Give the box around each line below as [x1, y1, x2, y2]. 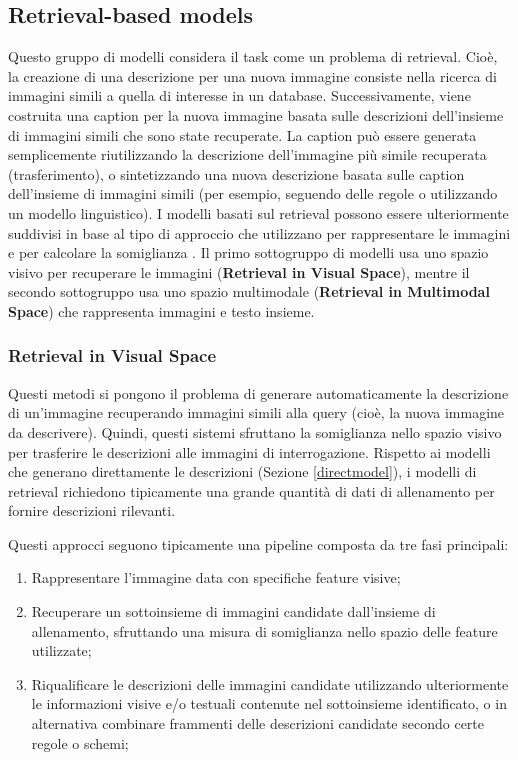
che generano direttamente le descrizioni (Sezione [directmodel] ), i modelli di [8, 461, 477, 482]
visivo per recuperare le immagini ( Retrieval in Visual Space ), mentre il [8, 261, 470, 282]
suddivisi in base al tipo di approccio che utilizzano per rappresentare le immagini [8, 222, 511, 243]
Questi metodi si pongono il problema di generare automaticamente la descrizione [8, 382, 509, 403]
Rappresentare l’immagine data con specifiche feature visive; [31, 567, 401, 588]
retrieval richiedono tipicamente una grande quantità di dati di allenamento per [8, 480, 495, 501]
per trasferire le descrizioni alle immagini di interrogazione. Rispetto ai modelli [8, 441, 491, 462]
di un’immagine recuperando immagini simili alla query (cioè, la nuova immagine [8, 402, 505, 423]
